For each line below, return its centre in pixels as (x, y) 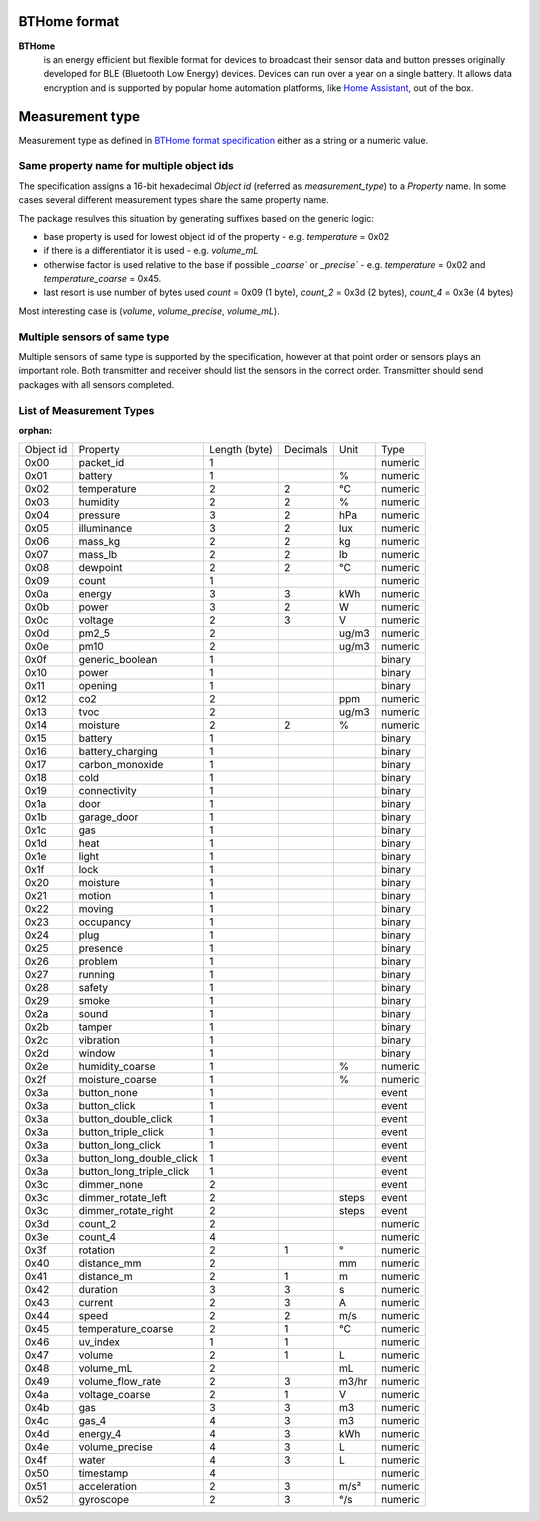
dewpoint (100, 568)
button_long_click (120, 1145)
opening (98, 686)
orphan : (35, 430)
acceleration (107, 1487)
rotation (96, 1250)
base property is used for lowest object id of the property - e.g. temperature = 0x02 (216, 236)
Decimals (306, 450)
